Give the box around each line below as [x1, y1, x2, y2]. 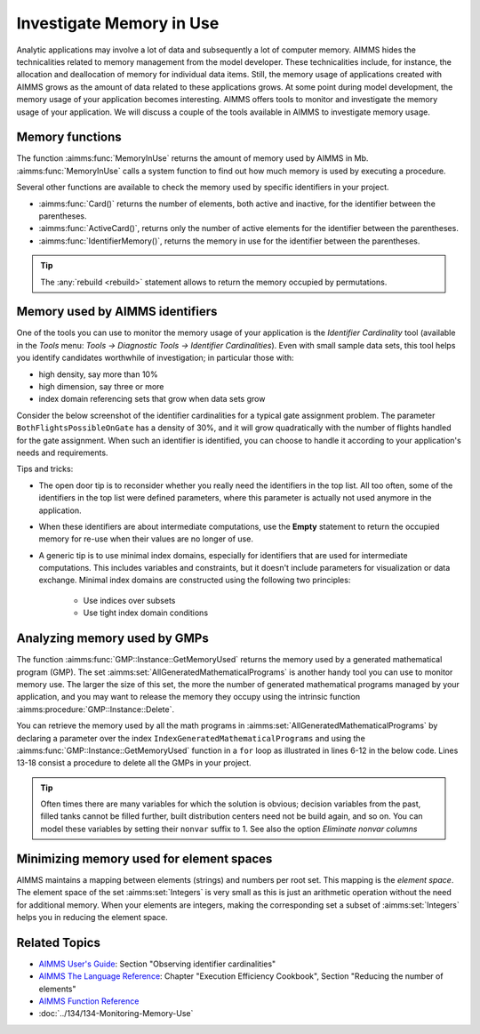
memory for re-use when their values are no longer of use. [38, 533, 253, 544]
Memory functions [16, 130, 122, 145]
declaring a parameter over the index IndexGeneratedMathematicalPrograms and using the [16, 733, 366, 743]
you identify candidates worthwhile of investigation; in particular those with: [16, 352, 294, 364]
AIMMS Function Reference [38, 996, 140, 1006]
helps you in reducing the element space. [16, 911, 168, 922]
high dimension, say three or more [38, 381, 164, 391]
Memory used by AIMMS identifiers [16, 304, 218, 319]
